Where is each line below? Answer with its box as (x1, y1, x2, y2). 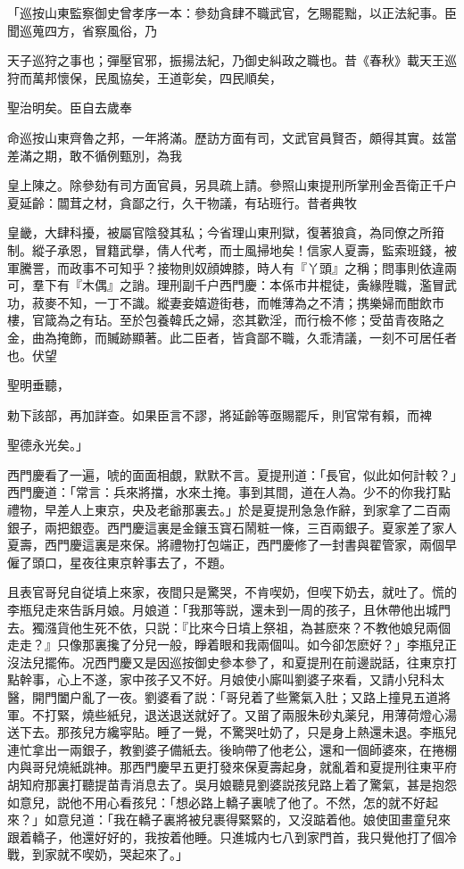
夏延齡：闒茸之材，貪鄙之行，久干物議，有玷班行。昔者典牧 (7, 193, 357, 211)
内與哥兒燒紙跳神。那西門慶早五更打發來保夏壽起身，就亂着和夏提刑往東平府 (7, 757, 457, 776)
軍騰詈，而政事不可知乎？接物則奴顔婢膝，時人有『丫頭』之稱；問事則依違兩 (7, 258, 457, 277)
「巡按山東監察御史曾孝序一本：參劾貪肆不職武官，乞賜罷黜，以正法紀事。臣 (7, 4, 457, 21)
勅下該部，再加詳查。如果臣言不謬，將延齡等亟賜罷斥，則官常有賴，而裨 (7, 405, 432, 424)
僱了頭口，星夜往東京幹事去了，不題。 (7, 552, 232, 571)
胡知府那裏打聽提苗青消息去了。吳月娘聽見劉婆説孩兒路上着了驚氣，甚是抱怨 (7, 774, 457, 793)
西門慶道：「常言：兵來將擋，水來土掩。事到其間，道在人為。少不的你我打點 (7, 483, 451, 501)
